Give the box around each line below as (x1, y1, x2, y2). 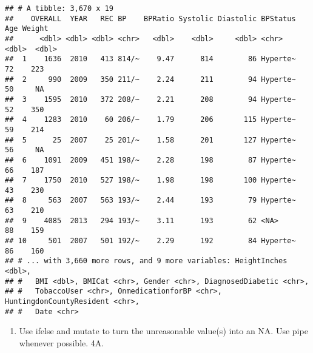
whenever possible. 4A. (19, 336, 104, 349)
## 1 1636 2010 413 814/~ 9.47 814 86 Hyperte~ (5, 55, 296, 64)
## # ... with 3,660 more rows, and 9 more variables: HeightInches (5, 257, 288, 266)
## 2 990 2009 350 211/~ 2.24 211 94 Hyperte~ (5, 75, 296, 84)
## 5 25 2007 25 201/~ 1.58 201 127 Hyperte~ (5, 135, 296, 144)
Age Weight (5, 24, 49, 33)
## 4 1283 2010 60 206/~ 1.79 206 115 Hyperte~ (5, 115, 296, 124)
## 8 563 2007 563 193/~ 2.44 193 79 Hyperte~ (5, 196, 296, 205)
